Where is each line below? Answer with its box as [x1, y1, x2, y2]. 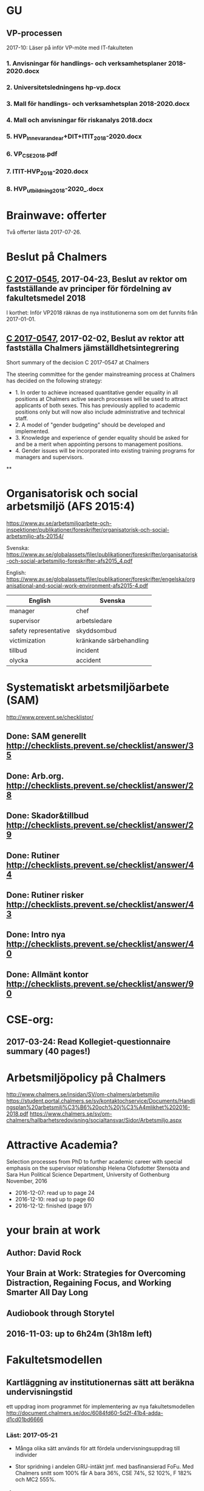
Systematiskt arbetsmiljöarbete [6, 681, 169, 694]
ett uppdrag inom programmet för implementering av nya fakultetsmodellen [6, 1403, 195, 1410]
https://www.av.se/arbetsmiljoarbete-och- [6, 520, 112, 527]
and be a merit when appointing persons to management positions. [15, 440, 183, 448]
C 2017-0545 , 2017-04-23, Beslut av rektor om [6, 274, 187, 284]
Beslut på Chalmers [6, 250, 107, 263]
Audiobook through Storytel [6, 1308, 115, 1318]
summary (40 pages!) [6, 1046, 91, 1057]
